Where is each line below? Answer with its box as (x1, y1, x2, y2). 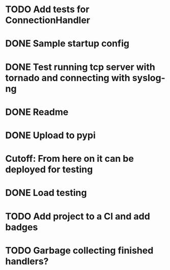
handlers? (5, 255, 49, 267)
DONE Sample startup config (5, 38, 130, 50)
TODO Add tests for (5, 4, 90, 15)
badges (5, 221, 38, 233)
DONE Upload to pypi (5, 129, 96, 141)
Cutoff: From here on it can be (5, 153, 134, 164)
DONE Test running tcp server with (5, 61, 155, 72)
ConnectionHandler (5, 14, 91, 26)
